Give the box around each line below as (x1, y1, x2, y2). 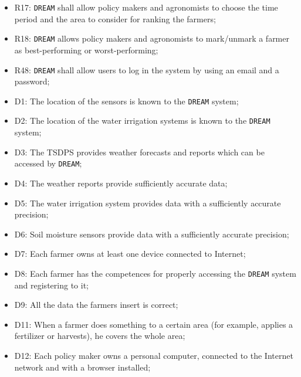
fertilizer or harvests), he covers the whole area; (14, 330, 185, 342)
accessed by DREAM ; (14, 157, 82, 169)
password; (14, 75, 50, 87)
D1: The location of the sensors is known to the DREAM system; (14, 94, 239, 107)
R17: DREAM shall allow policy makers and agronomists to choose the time (14, 1, 278, 13)
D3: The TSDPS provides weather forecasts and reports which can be (14, 145, 265, 158)
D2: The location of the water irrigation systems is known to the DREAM (14, 114, 270, 127)
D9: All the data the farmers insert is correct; (14, 298, 178, 311)
